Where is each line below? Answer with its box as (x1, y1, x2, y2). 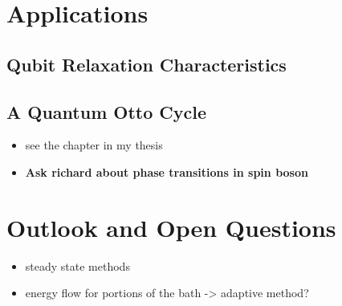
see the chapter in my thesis (25, 137, 163, 153)
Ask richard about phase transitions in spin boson (25, 163, 308, 180)
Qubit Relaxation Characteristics (6, 51, 287, 76)
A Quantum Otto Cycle (6, 99, 207, 124)
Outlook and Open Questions (6, 210, 336, 243)
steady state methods (25, 257, 130, 274)
